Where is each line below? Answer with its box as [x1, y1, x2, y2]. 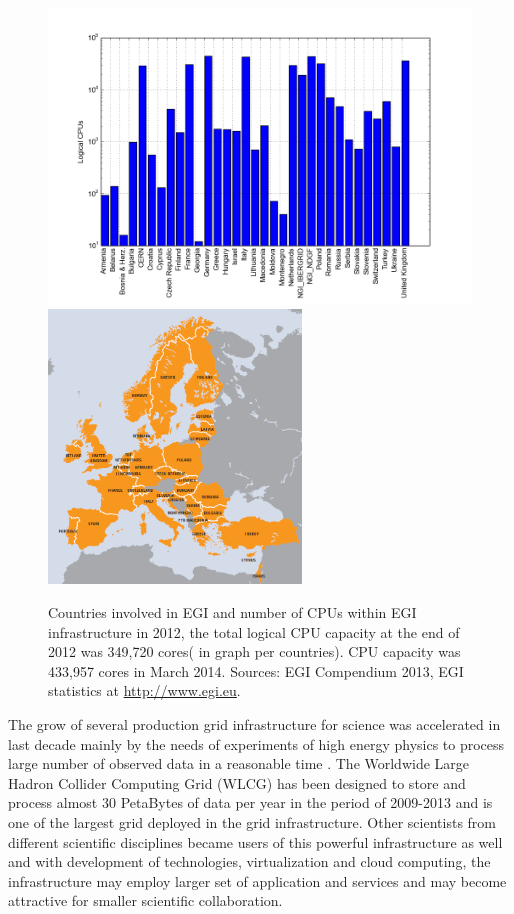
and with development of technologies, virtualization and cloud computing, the [8, 851, 491, 872]
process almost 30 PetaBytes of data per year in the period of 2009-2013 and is [8, 792, 493, 813]
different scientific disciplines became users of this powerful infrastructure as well [8, 831, 503, 852]
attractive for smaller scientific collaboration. [8, 890, 283, 911]
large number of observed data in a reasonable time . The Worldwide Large [8, 753, 470, 774]
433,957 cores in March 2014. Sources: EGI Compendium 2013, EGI [48, 660, 464, 681]
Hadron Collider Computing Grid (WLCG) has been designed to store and [8, 772, 466, 793]
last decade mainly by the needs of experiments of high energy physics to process [8, 733, 505, 754]
